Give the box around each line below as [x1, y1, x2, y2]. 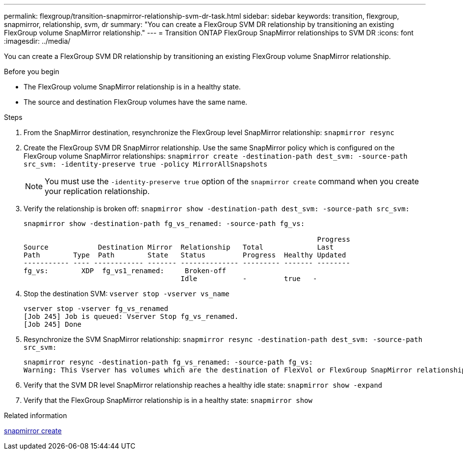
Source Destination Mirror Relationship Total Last [24, 243, 334, 251]
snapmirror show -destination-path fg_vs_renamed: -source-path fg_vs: [24, 220, 305, 227]
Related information [4, 411, 67, 420]
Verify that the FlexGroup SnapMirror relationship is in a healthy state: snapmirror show [24, 396, 312, 404]
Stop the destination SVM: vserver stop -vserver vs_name [24, 289, 230, 298]
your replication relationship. [45, 186, 150, 196]
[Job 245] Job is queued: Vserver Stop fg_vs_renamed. [24, 312, 239, 320]
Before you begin [4, 67, 59, 76]
